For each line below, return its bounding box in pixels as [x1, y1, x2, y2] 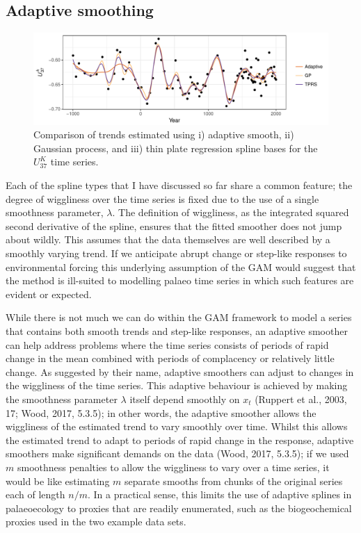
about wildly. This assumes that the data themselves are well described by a [6, 232, 330, 247]
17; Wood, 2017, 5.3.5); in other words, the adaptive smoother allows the [6, 405, 316, 420]
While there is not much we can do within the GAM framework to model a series [6, 310, 352, 325]
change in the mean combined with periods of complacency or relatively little [6, 351, 335, 366]
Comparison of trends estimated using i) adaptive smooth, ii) [33, 127, 294, 142]
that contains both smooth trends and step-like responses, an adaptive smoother [6, 324, 348, 338]
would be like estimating [6, 473, 110, 488]
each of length [6, 487, 65, 502]
